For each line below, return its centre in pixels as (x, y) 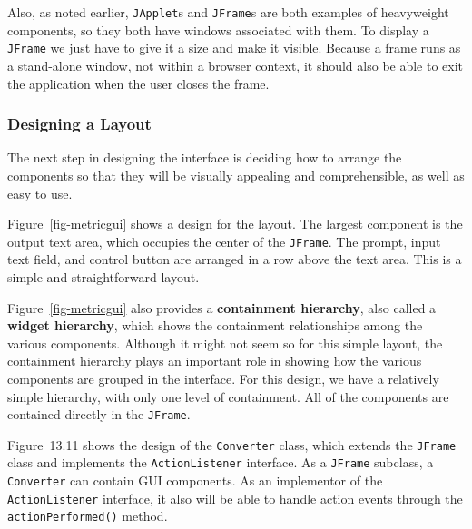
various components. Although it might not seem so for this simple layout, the (225, 343)
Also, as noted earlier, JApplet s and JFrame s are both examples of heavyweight (228, 12)
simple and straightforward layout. (103, 276)
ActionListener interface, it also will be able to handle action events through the (235, 498)
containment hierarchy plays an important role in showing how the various (215, 361)
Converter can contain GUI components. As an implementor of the (195, 480)
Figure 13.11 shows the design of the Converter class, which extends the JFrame (232, 444)
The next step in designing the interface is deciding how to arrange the (205, 157)
